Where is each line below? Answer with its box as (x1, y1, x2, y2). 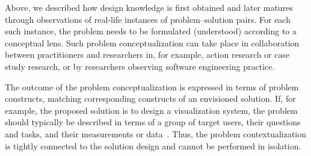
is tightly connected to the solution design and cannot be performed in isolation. (5, 139, 301, 152)
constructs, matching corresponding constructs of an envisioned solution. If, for (5, 92, 296, 105)
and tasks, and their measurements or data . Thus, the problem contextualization (5, 127, 307, 140)
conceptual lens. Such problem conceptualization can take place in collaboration (5, 36, 300, 49)
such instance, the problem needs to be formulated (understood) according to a (5, 25, 297, 37)
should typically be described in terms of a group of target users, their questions (5, 116, 301, 128)
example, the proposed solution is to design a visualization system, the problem (5, 104, 298, 116)
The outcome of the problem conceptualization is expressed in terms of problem (5, 80, 299, 93)
